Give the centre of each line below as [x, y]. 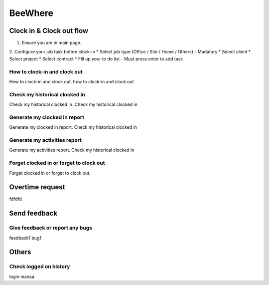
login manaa [22, 277]
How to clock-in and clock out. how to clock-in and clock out [71, 81]
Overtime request [37, 187]
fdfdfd [16, 199]
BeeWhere [31, 13]
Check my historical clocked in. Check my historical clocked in [73, 104]
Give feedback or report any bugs [51, 228]
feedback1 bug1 [25, 238]
